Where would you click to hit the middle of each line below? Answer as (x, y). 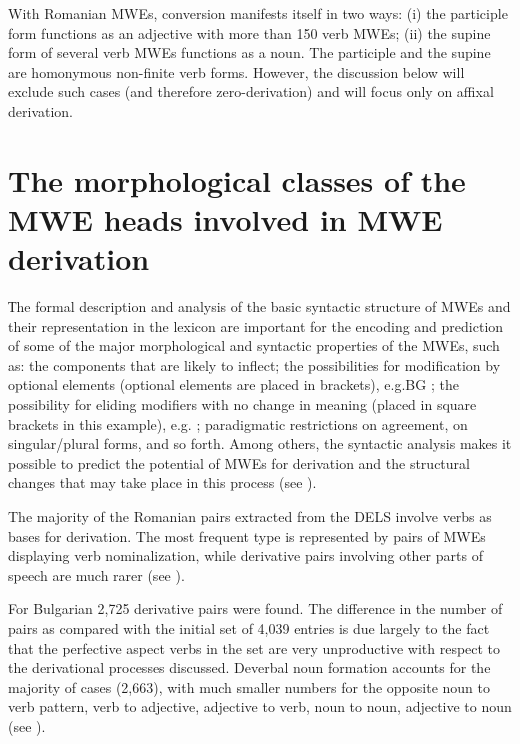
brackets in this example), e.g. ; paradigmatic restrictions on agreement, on (238, 423)
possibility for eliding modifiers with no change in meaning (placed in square (242, 404)
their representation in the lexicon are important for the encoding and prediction (256, 325)
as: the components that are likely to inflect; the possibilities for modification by (254, 364)
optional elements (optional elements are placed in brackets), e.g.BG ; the (233, 384)
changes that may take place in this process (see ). (162, 482)
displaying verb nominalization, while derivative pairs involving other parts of (245, 555)
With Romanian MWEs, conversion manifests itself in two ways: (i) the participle (258, 13)
